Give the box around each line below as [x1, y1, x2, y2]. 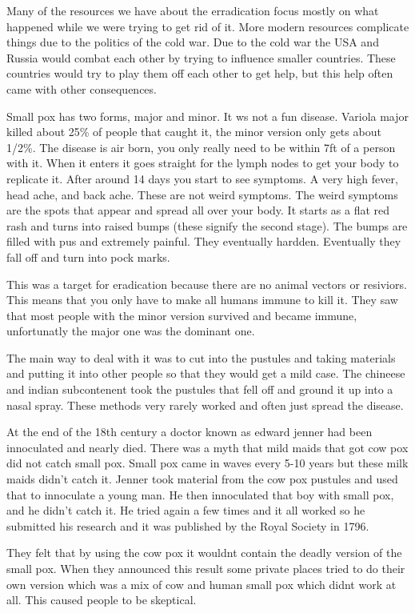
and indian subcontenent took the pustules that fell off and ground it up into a [6, 381, 393, 398]
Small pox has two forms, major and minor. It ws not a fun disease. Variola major [6, 107, 409, 124]
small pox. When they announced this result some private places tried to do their [6, 560, 405, 576]
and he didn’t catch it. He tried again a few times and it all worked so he [6, 502, 365, 519]
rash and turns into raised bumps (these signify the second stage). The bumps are [6, 217, 408, 234]
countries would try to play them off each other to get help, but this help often [6, 65, 393, 82]
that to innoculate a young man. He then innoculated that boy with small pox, [6, 486, 394, 503]
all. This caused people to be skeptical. [6, 591, 197, 608]
